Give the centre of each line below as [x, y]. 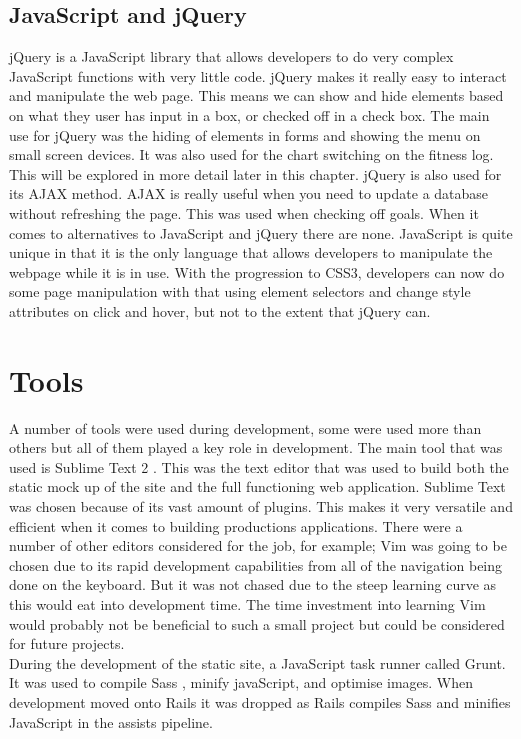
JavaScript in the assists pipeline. [111, 721]
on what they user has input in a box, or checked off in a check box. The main [249, 114]
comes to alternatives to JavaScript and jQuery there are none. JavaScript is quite [261, 232]
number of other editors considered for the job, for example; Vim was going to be [258, 545]
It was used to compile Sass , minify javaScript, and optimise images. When [241, 682]
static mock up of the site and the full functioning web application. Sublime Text [257, 486]
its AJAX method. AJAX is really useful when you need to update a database [249, 193]
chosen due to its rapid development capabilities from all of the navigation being [256, 564]
